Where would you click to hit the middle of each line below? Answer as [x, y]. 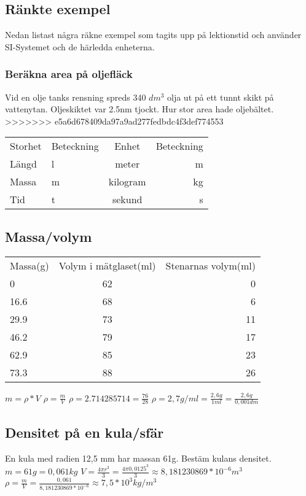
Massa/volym [49, 236]
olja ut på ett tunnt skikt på [221, 97]
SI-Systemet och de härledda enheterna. [80, 46]
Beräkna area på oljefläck [69, 74]
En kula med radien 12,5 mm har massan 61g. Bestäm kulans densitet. [138, 458]
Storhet [26, 146]
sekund [127, 200]
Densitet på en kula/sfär [84, 432]
